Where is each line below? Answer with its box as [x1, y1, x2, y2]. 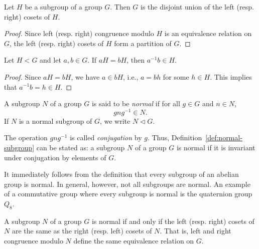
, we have [71, 71, 100, 82]
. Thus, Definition [147, 132, 202, 143]
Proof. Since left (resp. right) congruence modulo [4, 28, 154, 39]
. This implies [210, 71, 252, 82]
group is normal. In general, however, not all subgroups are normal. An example [4, 178, 250, 189]
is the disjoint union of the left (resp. [141, 2, 254, 12]
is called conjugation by [70, 132, 142, 143]
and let [40, 55, 61, 65]
